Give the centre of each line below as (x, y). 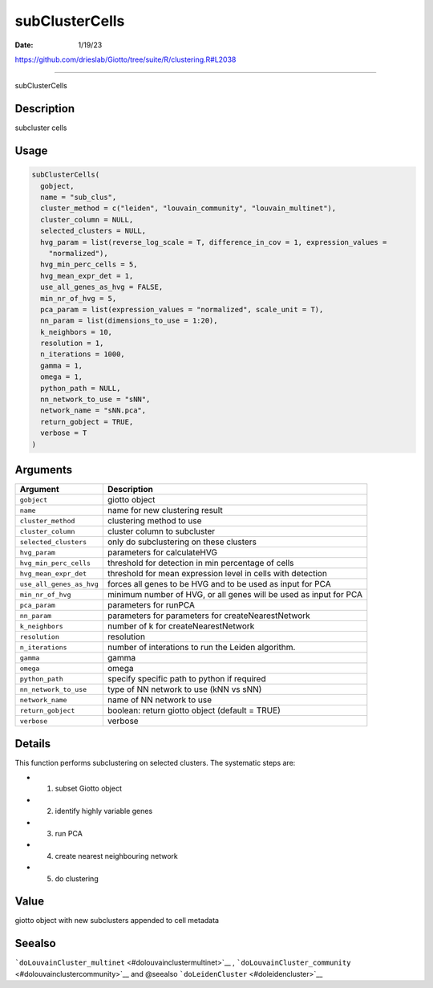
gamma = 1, (62, 366)
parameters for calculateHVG (162, 552)
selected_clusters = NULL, (93, 231)
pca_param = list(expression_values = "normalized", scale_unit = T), (182, 309)
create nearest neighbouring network (116, 856)
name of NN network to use (160, 700)
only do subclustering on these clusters (182, 542)
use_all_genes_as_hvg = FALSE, (102, 287)
